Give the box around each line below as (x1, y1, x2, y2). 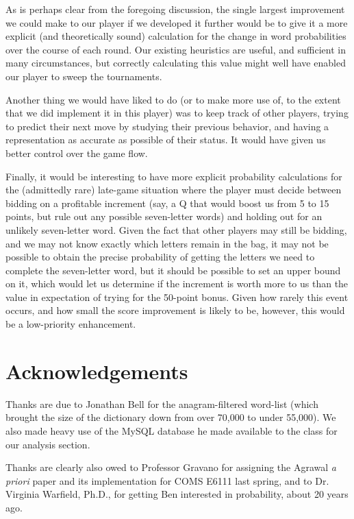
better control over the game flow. (5, 145, 148, 160)
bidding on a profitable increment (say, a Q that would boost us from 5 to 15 (5, 195, 329, 210)
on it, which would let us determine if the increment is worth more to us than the (5, 276, 349, 291)
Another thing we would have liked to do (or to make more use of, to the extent (5, 92, 341, 106)
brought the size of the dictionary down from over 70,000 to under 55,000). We (5, 410, 336, 424)
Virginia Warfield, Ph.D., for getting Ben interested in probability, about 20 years (5, 487, 349, 501)
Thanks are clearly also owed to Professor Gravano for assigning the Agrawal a (5, 460, 336, 474)
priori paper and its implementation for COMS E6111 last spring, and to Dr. (5, 473, 329, 487)
